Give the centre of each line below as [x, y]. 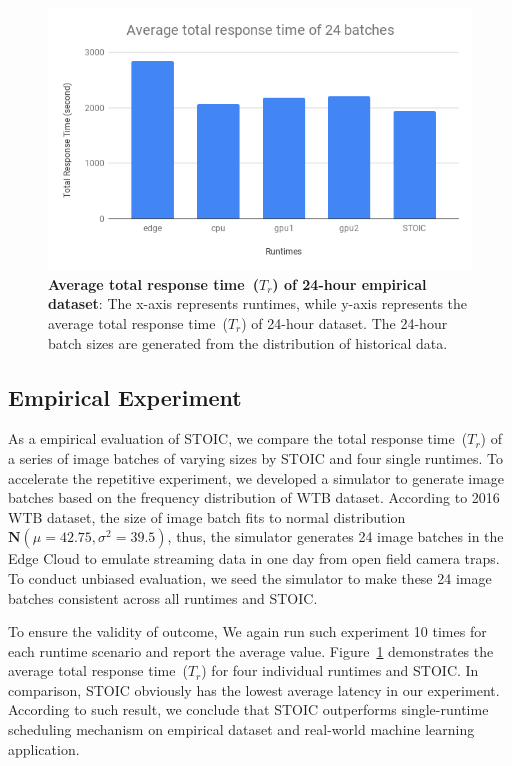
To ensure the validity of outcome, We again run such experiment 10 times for [247, 631]
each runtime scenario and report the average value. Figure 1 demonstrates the [251, 650]
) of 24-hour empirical [349, 283]
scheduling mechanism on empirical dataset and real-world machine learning [241, 729]
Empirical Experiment [125, 396]
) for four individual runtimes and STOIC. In [340, 670]
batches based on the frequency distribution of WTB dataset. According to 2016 [254, 497]
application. [44, 748]
